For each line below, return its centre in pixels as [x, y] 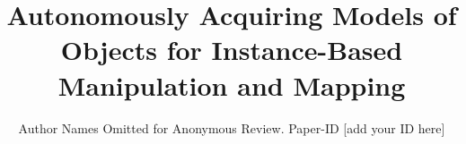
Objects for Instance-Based [232, 50]
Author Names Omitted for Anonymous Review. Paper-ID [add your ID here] [232, 127]
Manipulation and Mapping [232, 85]
